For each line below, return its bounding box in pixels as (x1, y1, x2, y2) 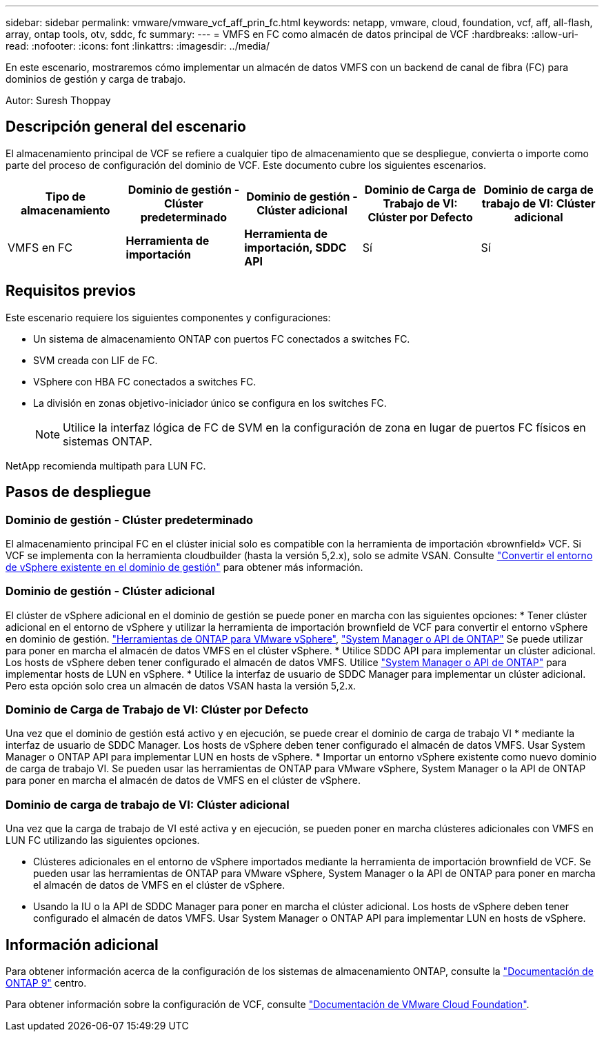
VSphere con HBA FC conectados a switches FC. (33, 375, 256, 387)
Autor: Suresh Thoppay (6, 94, 111, 106)
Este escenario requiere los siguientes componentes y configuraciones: (6, 311, 331, 323)
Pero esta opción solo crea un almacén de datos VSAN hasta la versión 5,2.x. (6, 679, 356, 692)
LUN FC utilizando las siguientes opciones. (6, 834, 200, 847)
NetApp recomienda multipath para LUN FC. (6, 459, 206, 472)
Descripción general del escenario (6, 118, 246, 136)
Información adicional (6, 936, 159, 954)
